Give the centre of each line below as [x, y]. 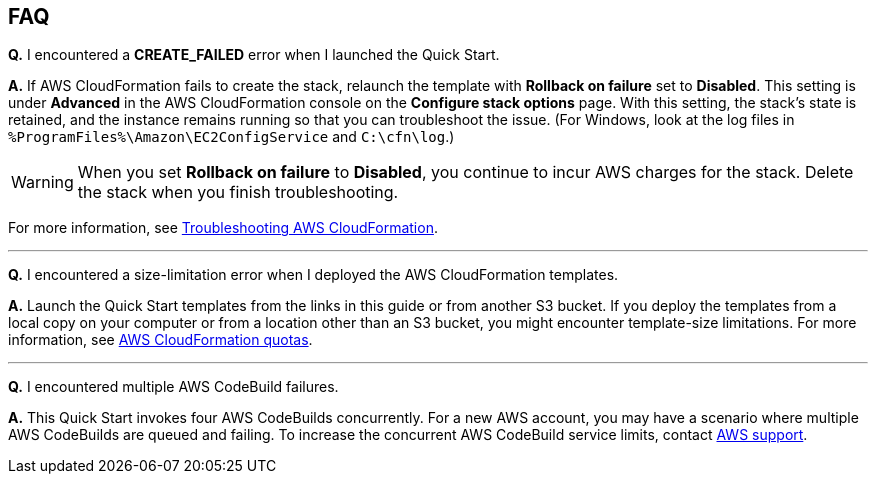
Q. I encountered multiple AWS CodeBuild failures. [173, 387]
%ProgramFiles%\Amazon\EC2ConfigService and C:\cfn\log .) [231, 137]
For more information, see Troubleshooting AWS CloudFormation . [223, 228]
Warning [42, 182]
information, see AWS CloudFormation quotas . [160, 340]
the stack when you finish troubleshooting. [238, 192]
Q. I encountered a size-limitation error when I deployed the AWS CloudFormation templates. [313, 275]
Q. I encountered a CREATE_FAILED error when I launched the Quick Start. [254, 55]
